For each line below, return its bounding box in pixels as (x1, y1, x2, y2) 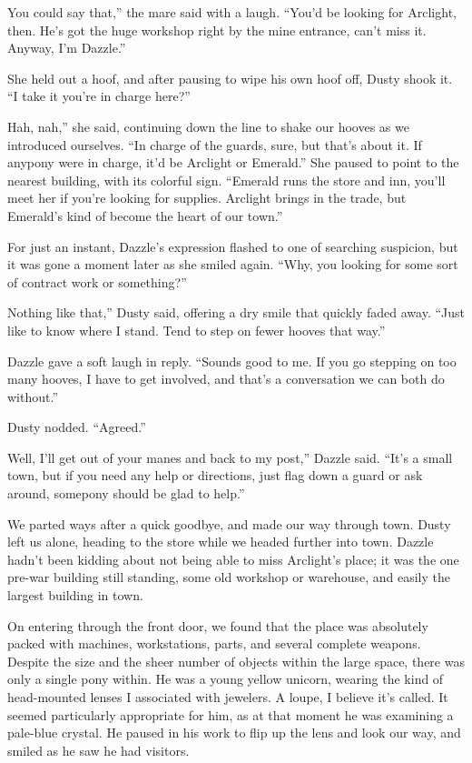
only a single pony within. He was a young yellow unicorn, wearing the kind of (7, 669, 444, 688)
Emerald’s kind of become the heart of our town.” (7, 206, 283, 225)
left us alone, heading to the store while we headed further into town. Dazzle (7, 532, 434, 551)
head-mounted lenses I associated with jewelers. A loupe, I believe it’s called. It (7, 688, 448, 706)
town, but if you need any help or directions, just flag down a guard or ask (7, 466, 423, 485)
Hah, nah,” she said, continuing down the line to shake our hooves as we (7, 116, 409, 136)
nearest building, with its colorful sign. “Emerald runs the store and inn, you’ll (7, 170, 446, 189)
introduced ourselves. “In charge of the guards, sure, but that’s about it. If (7, 135, 422, 154)
